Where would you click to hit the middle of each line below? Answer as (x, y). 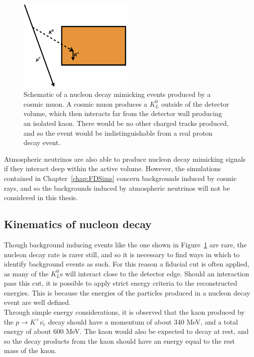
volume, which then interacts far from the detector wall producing (123, 113)
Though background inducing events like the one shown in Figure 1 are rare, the (125, 244)
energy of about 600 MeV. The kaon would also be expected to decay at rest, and (127, 331)
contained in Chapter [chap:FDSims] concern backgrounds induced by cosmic (120, 178)
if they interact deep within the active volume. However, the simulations (113, 168)
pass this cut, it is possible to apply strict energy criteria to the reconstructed (121, 283)
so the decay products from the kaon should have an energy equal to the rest (120, 341)
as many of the (26, 273)
